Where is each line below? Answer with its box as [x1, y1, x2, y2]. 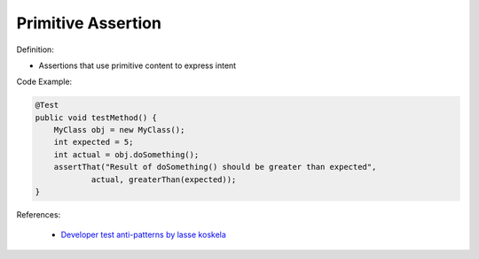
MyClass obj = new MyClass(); [53, 125, 185, 135]
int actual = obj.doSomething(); [53, 149, 200, 159]
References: [16, 209, 61, 220]
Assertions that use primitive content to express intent [38, 60, 237, 71]
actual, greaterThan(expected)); [90, 174, 237, 185]
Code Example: [16, 76, 73, 88]
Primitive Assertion [16, 13, 161, 33]
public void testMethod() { [35, 112, 157, 123]
